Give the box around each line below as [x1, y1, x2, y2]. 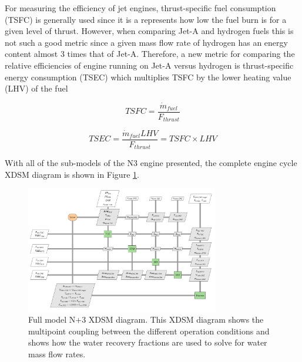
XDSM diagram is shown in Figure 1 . [5, 168, 139, 180]
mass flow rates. [28, 347, 86, 360]
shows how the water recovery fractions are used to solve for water [28, 336, 267, 349]
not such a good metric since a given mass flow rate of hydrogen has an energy [5, 36, 288, 48]
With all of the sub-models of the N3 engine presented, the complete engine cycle [5, 157, 297, 169]
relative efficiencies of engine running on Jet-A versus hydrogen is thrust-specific [5, 59, 294, 71]
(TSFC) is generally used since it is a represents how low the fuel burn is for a [5, 13, 287, 25]
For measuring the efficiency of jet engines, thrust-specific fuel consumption [5, 2, 276, 13]
